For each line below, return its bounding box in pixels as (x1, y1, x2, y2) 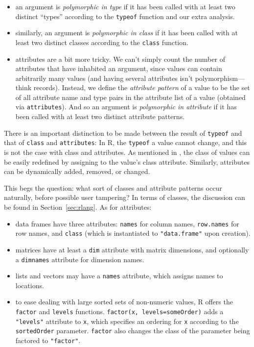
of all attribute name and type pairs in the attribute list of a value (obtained (15, 92, 246, 102)
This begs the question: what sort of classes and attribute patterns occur (4, 182, 222, 193)
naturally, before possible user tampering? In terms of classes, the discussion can (4, 192, 245, 202)
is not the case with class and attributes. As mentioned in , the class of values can (4, 147, 250, 157)
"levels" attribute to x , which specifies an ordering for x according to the (15, 316, 239, 326)
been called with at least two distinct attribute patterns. (15, 111, 185, 122)
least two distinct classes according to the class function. (15, 37, 188, 47)
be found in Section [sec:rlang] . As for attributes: (4, 202, 152, 212)
